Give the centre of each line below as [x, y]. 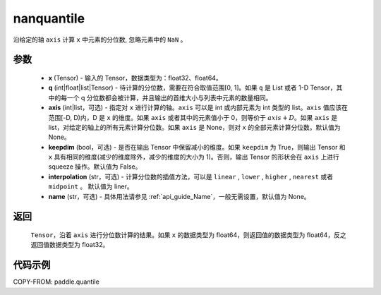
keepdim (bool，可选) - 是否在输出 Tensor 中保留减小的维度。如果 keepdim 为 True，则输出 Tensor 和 [197, 147]
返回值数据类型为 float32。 [70, 245]
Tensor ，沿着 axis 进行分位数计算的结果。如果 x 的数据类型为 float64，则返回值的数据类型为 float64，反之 [188, 235]
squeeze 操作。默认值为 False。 [95, 167]
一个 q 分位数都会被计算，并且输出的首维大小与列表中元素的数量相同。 [169, 97]
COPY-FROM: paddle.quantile [56, 282]
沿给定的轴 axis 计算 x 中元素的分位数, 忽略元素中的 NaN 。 [100, 40]
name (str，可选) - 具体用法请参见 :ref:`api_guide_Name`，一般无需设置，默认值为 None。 [179, 196]
